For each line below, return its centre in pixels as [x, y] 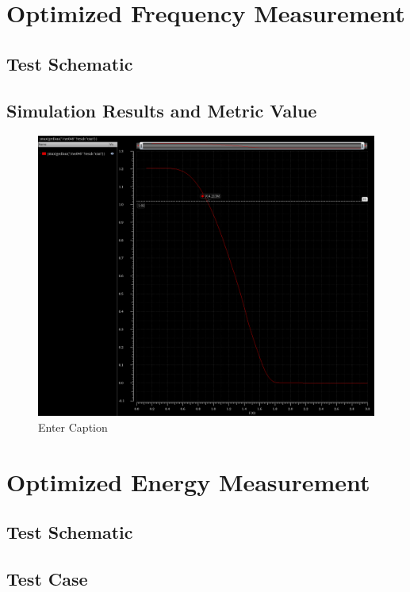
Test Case [47, 578]
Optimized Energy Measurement [188, 481]
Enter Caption [73, 427]
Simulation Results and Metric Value [162, 110]
